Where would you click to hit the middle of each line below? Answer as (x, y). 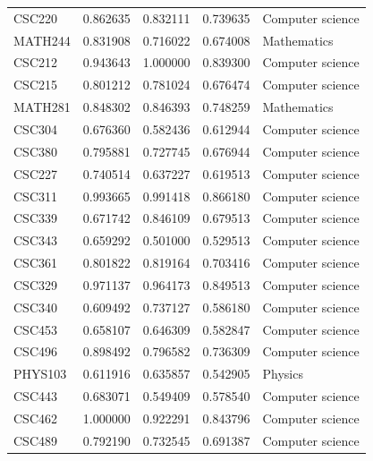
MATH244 (42, 40)
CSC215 (35, 85)
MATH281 (42, 107)
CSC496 (35, 351)
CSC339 (35, 218)
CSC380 (35, 151)
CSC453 (35, 329)
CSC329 (35, 284)
